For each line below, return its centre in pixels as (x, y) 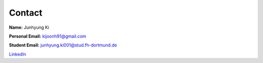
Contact (26, 13)
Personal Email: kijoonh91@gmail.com (47, 36)
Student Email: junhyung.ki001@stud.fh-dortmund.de (63, 45)
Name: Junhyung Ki (29, 27)
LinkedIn (18, 54)
